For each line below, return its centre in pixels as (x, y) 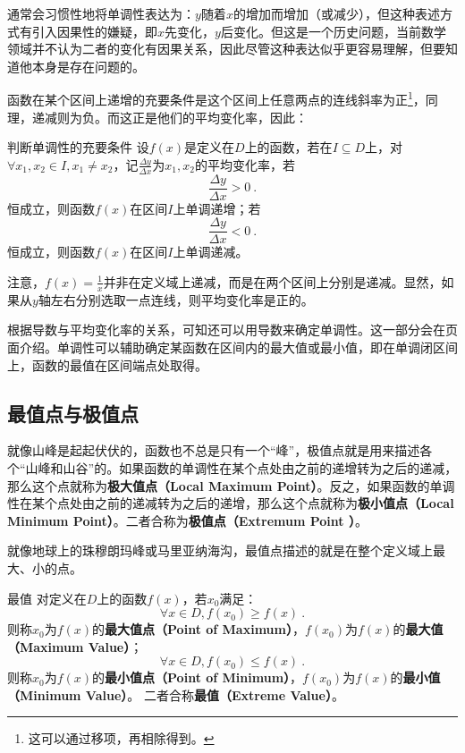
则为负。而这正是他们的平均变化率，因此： (182, 117)
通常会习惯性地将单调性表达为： (101, 13)
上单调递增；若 (217, 208)
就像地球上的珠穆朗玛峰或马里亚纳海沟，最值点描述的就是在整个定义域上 (220, 550)
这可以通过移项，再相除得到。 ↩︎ (121, 738)
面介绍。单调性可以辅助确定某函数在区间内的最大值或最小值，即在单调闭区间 (232, 347)
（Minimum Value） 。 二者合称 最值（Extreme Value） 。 (176, 694)
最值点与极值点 (73, 413)
